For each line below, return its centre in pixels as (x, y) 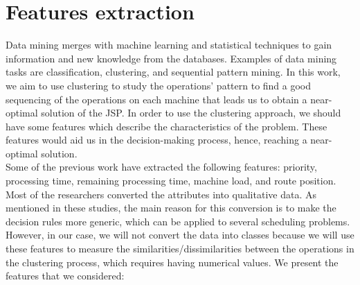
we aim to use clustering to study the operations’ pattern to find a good (159, 85)
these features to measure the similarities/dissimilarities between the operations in (180, 249)
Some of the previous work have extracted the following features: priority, (161, 167)
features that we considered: (65, 276)
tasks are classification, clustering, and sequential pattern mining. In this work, (173, 72)
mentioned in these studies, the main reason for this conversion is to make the (171, 208)
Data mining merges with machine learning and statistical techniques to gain (169, 45)
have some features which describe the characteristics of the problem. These (166, 126)
